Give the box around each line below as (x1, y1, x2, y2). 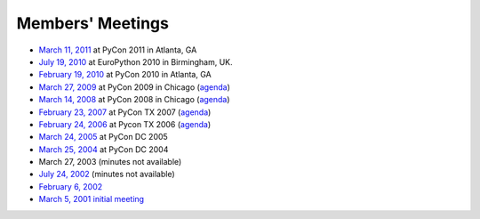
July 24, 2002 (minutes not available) (38, 169, 175, 180)
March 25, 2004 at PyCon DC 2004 (38, 143, 169, 155)
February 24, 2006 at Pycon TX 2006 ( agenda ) (38, 118, 212, 129)
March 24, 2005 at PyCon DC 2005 (38, 132, 168, 142)
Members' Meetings (16, 13, 169, 33)
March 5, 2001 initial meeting (38, 194, 145, 205)
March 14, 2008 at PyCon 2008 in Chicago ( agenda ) (38, 94, 230, 105)
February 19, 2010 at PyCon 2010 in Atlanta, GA (38, 69, 212, 80)
